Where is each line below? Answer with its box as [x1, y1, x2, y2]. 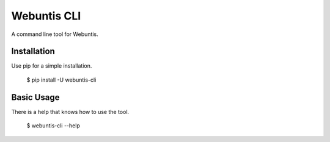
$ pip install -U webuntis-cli [26, 76, 97, 83]
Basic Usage [11, 92, 60, 102]
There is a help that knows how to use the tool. [11, 108, 130, 115]
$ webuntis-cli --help [26, 122, 81, 129]
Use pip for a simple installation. [11, 62, 92, 69]
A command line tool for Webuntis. [11, 30, 99, 38]
